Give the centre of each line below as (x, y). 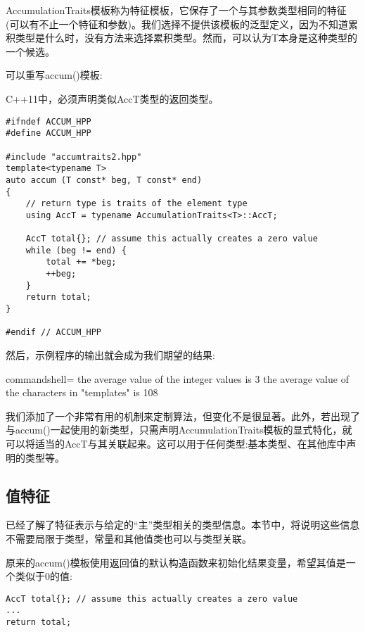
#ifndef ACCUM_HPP (49, 121)
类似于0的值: (44, 576)
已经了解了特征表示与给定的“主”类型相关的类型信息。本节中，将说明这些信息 (183, 525)
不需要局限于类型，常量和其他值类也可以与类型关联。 (129, 538)
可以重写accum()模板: (54, 75)
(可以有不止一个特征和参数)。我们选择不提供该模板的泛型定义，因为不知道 (177, 24)
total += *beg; (81, 262)
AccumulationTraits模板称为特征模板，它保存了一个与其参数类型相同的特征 (176, 10)
